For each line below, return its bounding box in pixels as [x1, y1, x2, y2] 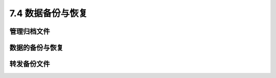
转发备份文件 [9, 60, 50, 68]
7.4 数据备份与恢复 [9, 8, 88, 19]
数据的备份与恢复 [9, 43, 63, 52]
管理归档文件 [9, 27, 50, 36]
